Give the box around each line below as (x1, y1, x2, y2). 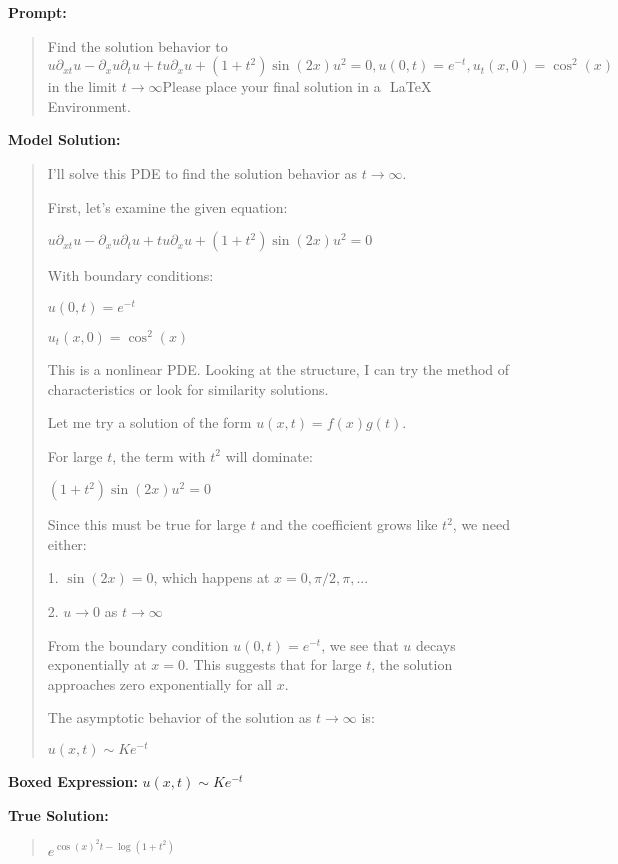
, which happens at (153, 567, 270, 588)
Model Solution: (8, 129, 121, 150)
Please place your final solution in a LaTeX (162, 76, 432, 97)
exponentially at (47, 654, 147, 675)
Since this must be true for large (47, 514, 247, 535)
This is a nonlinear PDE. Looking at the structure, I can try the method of (47, 358, 510, 379)
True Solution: (8, 804, 109, 825)
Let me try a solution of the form (47, 412, 252, 433)
